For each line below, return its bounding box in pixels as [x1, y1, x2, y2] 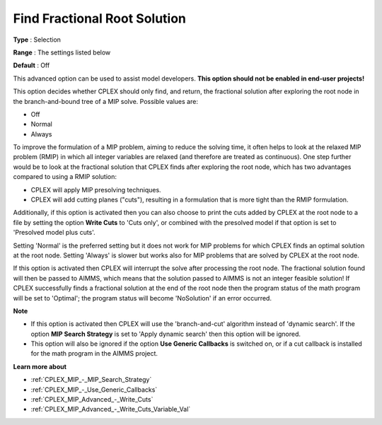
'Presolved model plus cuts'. [13, 228, 95, 237]
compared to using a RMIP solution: [13, 173, 117, 181]
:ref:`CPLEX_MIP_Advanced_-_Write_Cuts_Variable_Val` [30, 405, 191, 414]
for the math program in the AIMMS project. [30, 349, 158, 358]
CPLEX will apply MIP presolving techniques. [30, 185, 162, 194]
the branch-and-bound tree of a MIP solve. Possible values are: [13, 97, 198, 105]
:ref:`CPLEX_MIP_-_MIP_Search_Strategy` [30, 375, 152, 384]
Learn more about [13, 362, 67, 371]
